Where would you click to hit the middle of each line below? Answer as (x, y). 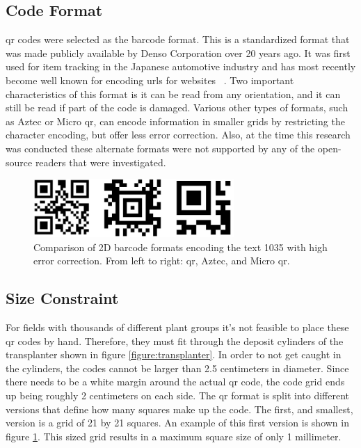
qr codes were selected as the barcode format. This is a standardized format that (178, 39)
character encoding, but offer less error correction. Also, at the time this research (178, 135)
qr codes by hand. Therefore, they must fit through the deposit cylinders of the (175, 341)
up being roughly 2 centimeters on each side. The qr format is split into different (178, 395)
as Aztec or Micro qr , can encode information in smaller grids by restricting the (175, 121)
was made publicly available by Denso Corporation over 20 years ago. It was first (178, 53)
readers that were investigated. (101, 162)
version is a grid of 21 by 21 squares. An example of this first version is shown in (177, 423)
